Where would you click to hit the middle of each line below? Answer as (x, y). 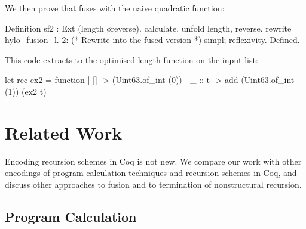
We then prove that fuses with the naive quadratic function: (115, 8)
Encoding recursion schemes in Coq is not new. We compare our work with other (153, 161)
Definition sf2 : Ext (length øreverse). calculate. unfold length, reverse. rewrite (148, 28)
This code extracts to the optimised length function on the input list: (131, 59)
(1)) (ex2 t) (26, 91)
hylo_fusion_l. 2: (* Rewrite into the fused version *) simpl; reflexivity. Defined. (152, 40)
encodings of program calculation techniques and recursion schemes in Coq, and (151, 173)
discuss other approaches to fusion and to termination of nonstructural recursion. (153, 184)
